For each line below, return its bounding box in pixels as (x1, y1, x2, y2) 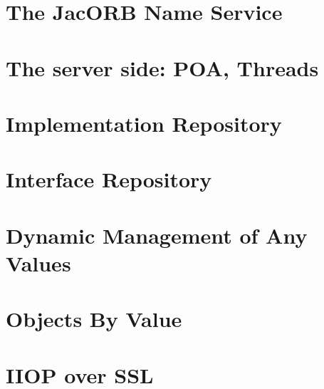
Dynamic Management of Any (6, 220, 308, 249)
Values (6, 248, 71, 277)
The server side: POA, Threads (6, 53, 319, 82)
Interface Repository (6, 165, 212, 194)
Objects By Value (6, 304, 182, 333)
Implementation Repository (6, 108, 282, 138)
